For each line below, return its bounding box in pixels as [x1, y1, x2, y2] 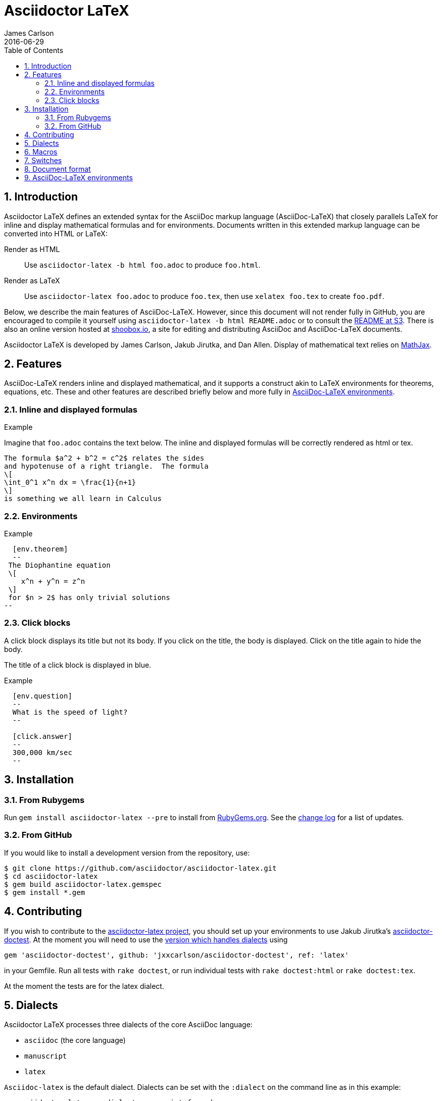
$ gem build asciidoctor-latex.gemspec [4, 880, 162, 888]
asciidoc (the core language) [24, 1036, 126, 1045]
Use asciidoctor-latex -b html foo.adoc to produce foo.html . [24, 260, 261, 269]
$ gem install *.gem [4, 888, 85, 896]
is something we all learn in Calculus [4, 494, 162, 503]
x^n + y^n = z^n [21, 577, 85, 585]
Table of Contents [4, 45, 64, 55]
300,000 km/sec [12, 748, 72, 757]
